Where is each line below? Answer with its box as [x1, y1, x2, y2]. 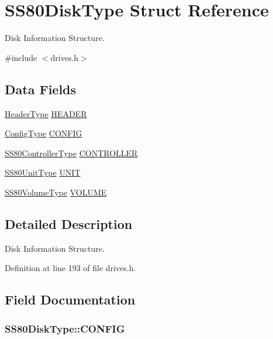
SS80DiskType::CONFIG [5, 321, 125, 335]
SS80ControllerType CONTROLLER [5, 146, 138, 159]
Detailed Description [5, 214, 133, 232]
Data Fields [5, 80, 77, 98]
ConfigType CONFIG [5, 127, 82, 139]
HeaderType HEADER [5, 107, 87, 119]
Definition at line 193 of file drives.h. [5, 262, 136, 274]
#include [5, 51, 37, 63]
